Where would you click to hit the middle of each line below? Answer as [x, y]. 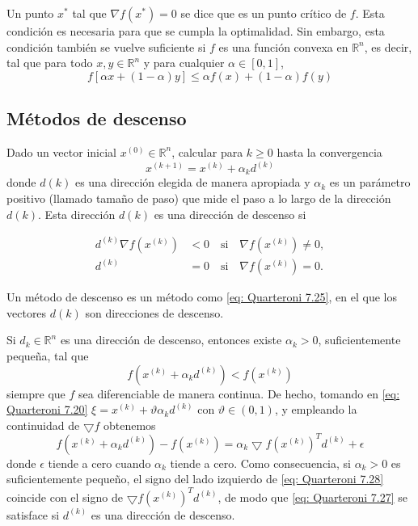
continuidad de [43, 425]
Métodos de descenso [97, 118]
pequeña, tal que [48, 355]
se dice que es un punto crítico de [264, 13]
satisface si [33, 514]
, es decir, [388, 46]
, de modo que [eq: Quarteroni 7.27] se [313, 497]
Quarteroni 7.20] [47, 409]
